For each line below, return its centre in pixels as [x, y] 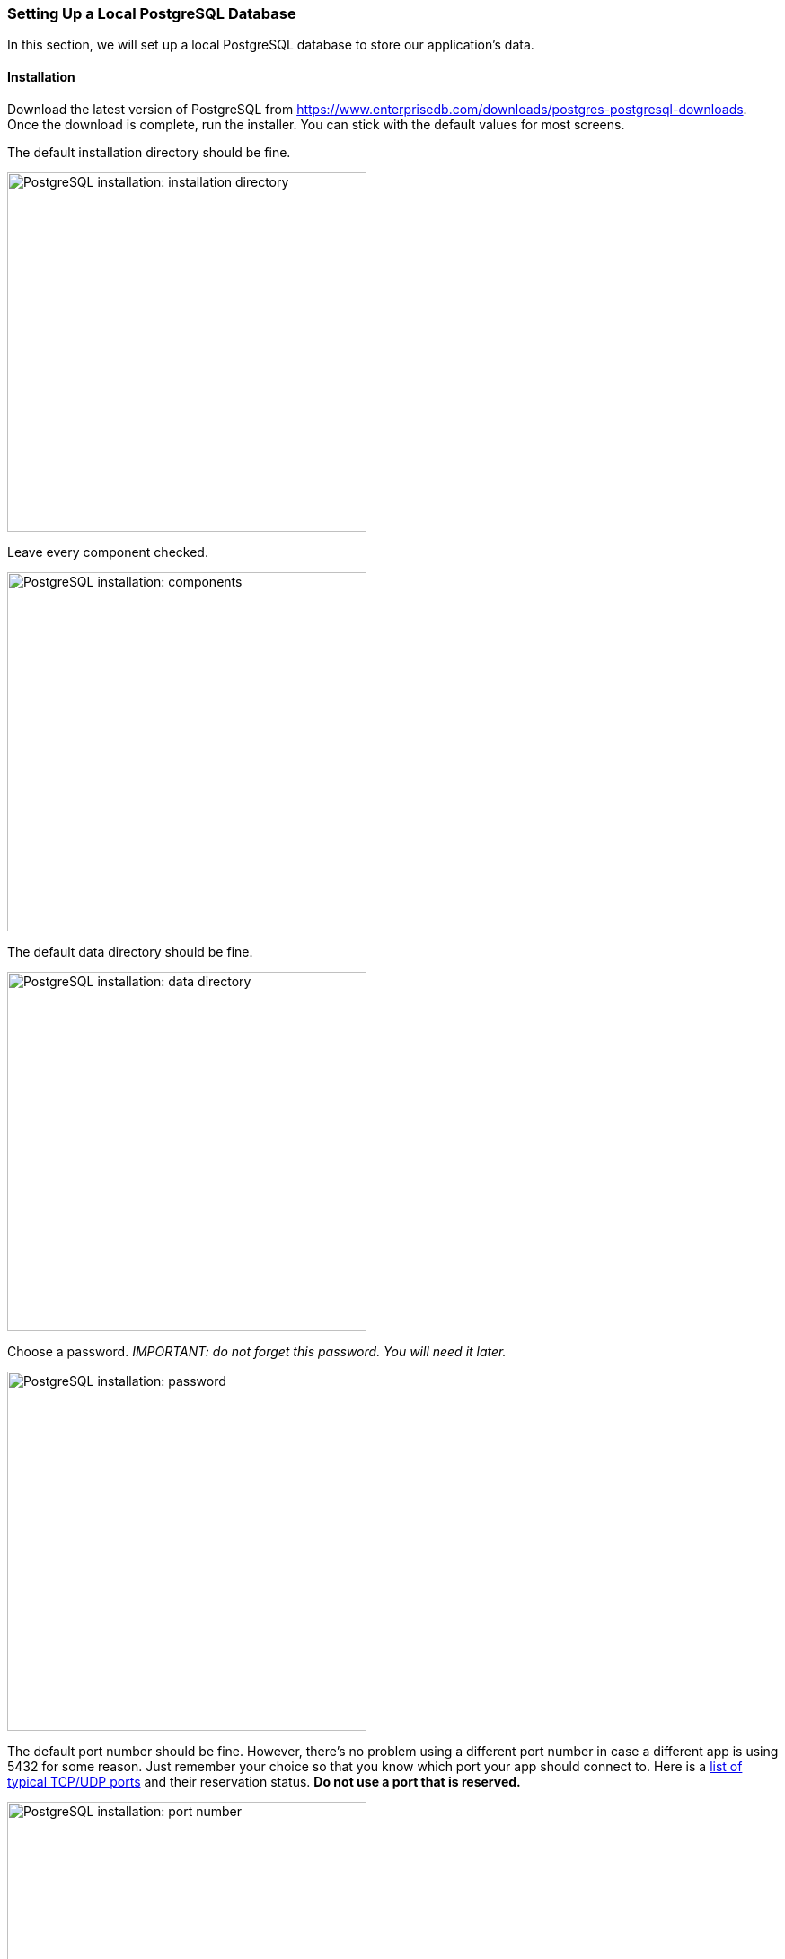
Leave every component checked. [108, 552]
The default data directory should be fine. [130, 951]
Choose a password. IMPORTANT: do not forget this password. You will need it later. [257, 1351]
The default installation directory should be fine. [149, 152]
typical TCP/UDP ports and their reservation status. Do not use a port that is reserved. [264, 1781]
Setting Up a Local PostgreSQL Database [152, 13]
